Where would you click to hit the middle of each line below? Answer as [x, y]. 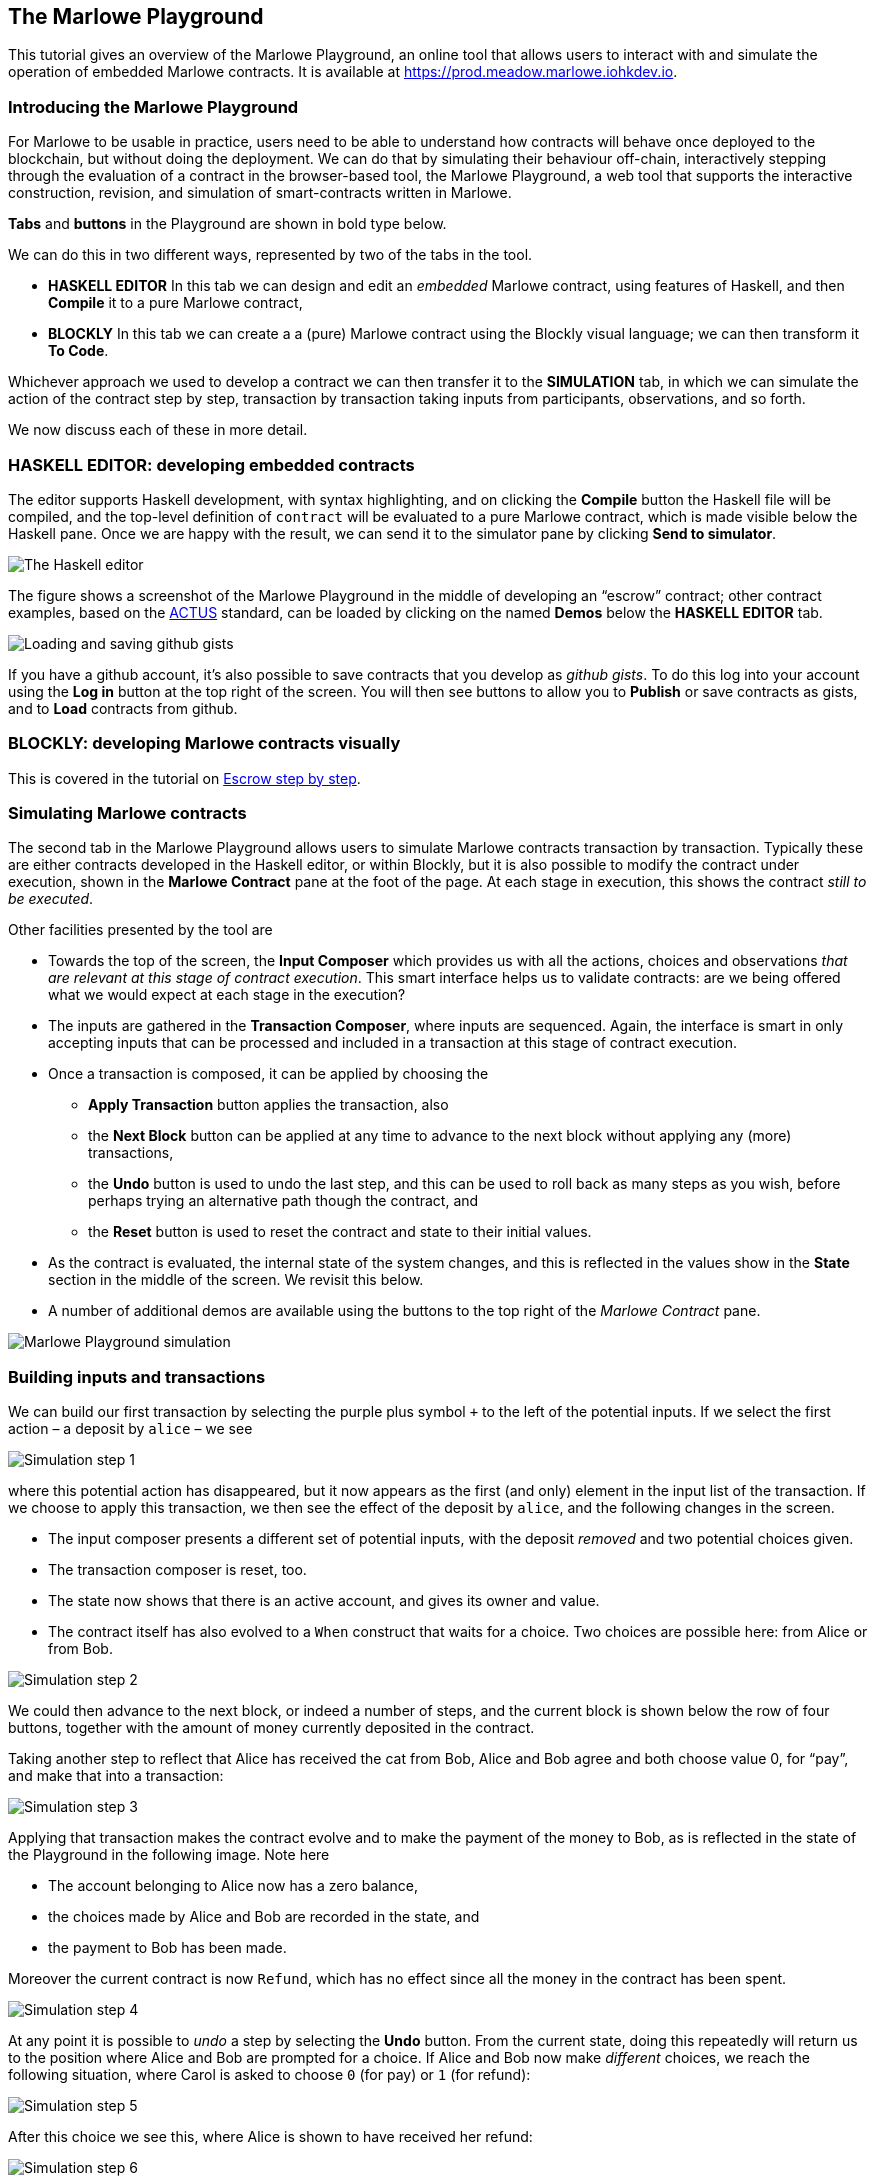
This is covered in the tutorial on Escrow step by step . [184, 778]
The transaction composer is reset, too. [177, 1570]
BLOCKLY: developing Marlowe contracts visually [204, 743]
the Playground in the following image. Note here [169, 1855]
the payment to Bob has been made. [167, 1948]
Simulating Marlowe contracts [127, 813]
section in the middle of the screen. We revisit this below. [236, 1280]
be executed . [51, 899]
